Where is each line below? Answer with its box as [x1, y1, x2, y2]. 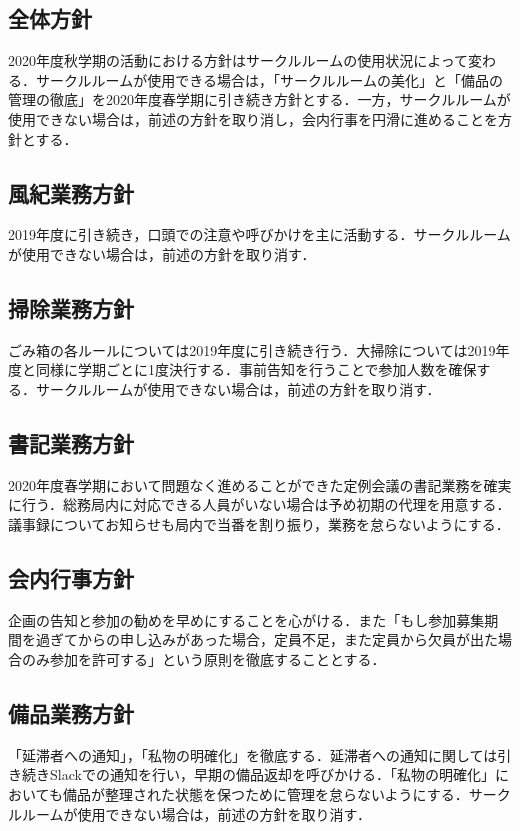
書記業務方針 [8, 427, 134, 458]
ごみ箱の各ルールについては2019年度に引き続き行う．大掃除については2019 [8, 339, 496, 360]
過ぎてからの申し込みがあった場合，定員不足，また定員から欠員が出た [35, 629, 498, 650]
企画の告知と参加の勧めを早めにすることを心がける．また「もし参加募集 [8, 609, 485, 630]
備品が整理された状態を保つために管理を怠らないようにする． [62, 783, 469, 804]
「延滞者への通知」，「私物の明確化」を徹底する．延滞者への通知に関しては [8, 744, 498, 765]
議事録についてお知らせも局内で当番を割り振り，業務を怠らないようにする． [8, 513, 510, 534]
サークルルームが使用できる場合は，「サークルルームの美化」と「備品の [35, 69, 504, 90]
